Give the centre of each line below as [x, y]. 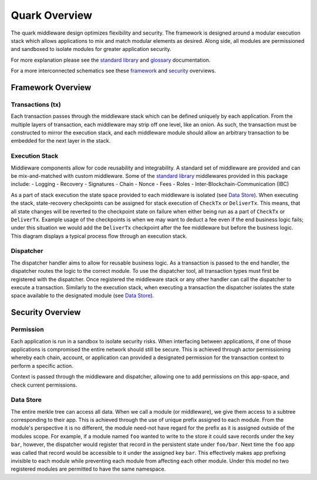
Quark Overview [52, 15]
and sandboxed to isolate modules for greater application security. [91, 49]
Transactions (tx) [36, 104]
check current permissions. [44, 385]
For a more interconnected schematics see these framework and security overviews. [114, 71]
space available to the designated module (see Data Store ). [82, 296]
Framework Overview [51, 87]
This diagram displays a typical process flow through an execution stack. [99, 236]
